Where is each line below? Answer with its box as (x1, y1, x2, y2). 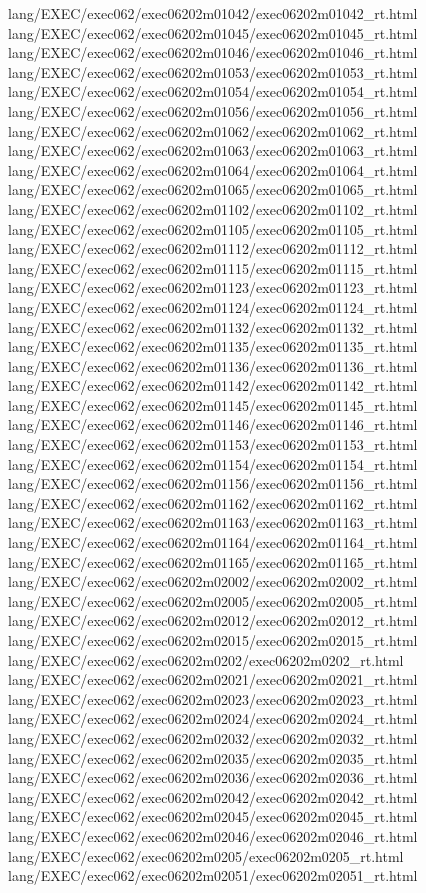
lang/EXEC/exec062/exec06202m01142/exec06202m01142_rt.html (8, 375, 418, 396)
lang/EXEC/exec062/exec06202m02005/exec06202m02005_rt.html (8, 590, 418, 611)
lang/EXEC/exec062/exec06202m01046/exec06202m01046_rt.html (8, 42, 418, 63)
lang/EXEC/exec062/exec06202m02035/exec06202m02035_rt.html (8, 747, 418, 768)
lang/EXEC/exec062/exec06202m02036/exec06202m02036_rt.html (8, 767, 418, 788)
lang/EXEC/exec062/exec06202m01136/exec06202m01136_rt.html (8, 355, 418, 376)
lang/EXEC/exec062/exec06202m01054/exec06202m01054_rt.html (8, 81, 418, 102)
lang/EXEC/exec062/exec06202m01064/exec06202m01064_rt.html (8, 159, 418, 180)
